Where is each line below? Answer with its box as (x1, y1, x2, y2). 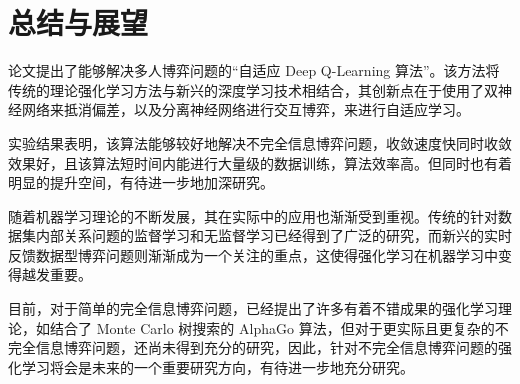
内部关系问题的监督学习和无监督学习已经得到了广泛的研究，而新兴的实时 (35, 225, 512, 246)
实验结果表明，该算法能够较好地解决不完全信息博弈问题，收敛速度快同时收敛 (8, 132, 512, 153)
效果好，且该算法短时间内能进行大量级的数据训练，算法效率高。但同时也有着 (8, 152, 512, 173)
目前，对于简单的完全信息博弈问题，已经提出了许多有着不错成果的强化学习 (8, 298, 498, 319)
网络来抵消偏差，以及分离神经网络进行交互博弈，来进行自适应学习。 (21, 99, 470, 120)
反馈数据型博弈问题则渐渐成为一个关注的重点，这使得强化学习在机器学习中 (8, 244, 498, 265)
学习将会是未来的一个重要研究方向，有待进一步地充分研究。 (21, 356, 414, 377)
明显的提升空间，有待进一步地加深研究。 (8, 172, 274, 193)
